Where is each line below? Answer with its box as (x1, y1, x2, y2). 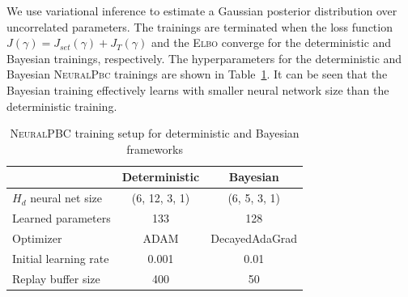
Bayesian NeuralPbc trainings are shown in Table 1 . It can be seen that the (6, 66, 388, 83)
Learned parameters (12, 210, 111, 227)
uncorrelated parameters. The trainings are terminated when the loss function (6, 18, 393, 35)
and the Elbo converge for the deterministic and (151, 34, 392, 51)
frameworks (126, 140, 183, 157)
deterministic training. (6, 97, 117, 114)
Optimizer (12, 229, 62, 246)
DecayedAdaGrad (210, 229, 298, 246)
